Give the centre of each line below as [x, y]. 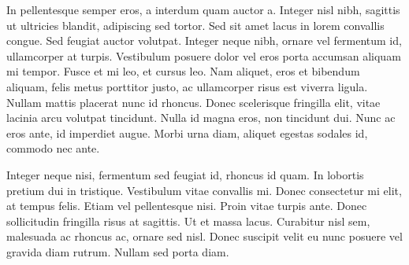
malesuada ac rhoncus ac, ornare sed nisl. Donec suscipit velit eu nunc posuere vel [204, 236]
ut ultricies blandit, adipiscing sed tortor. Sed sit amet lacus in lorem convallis [195, 25]
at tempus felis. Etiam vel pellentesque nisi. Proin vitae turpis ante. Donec [187, 206]
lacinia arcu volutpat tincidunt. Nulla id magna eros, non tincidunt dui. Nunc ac [201, 118]
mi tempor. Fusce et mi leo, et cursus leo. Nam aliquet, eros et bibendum [183, 71]
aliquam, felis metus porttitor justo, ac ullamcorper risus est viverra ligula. [187, 86]
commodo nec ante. [53, 148]
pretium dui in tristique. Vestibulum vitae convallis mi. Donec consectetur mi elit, [204, 190]
